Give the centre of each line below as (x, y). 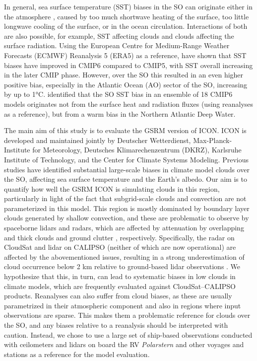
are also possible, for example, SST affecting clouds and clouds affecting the (119, 36)
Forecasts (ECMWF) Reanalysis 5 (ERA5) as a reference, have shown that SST (125, 55)
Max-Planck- (213, 140)
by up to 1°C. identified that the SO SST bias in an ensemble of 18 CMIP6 (118, 94)
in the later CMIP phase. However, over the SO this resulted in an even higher (124, 75)
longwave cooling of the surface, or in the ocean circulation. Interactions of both (126, 26)
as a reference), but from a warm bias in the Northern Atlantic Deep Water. (120, 113)
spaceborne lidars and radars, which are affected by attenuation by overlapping (124, 228)
